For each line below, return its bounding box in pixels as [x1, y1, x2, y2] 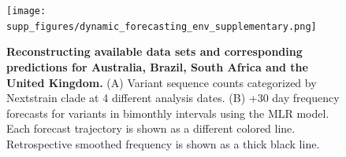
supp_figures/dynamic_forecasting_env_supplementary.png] [6, 20, 317, 32]
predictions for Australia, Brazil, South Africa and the [6, 58, 308, 75]
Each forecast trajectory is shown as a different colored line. [6, 120, 296, 137]
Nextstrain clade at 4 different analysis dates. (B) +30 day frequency [6, 89, 340, 106]
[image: [6, 5, 47, 16]
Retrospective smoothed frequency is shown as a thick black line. [6, 135, 320, 152]
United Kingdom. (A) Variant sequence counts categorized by [6, 74, 317, 90]
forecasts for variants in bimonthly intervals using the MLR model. [6, 104, 329, 121]
